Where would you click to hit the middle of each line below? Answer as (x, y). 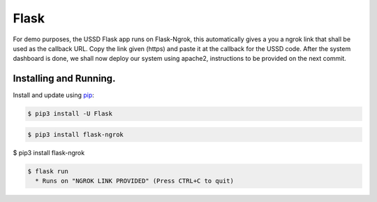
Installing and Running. (64, 79)
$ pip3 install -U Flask (70, 114)
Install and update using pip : (53, 95)
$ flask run (48, 171)
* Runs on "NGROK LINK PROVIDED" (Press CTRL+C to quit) (134, 181)
